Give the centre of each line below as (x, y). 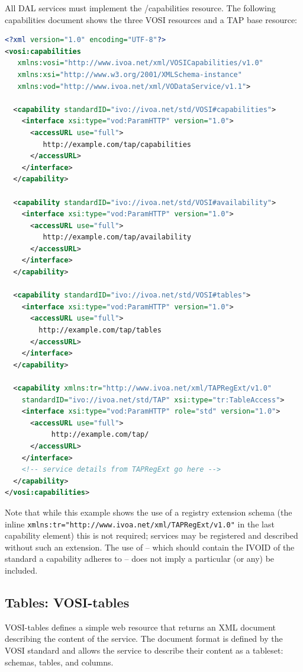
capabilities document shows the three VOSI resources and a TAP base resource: (151, 19)
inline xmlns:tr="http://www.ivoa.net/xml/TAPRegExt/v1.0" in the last (140, 524)
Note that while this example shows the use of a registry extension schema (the (149, 512)
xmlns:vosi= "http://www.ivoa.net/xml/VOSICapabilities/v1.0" (140, 63)
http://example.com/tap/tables (100, 330)
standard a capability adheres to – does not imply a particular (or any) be (140, 559)
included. (21, 570)
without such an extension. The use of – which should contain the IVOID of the (150, 547)
